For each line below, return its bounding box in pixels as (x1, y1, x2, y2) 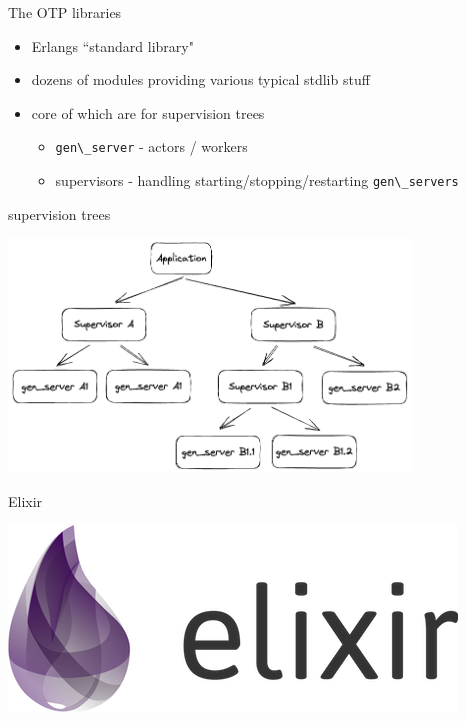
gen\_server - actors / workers (55, 136, 248, 157)
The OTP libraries (8, 2, 122, 22)
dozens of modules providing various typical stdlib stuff (31, 69, 370, 90)
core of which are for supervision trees (31, 102, 265, 123)
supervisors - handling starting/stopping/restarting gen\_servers (55, 170, 459, 191)
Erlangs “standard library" (31, 35, 194, 56)
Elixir (8, 490, 43, 511)
